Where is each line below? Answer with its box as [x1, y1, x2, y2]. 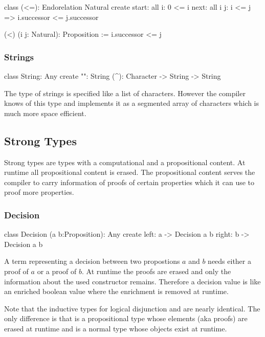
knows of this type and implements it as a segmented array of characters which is [4, 98, 259, 108]
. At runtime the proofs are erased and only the [82, 265, 231, 276]
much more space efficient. [4, 107, 86, 118]
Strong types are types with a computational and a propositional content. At [4, 156, 246, 167]
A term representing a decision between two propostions [4, 256, 180, 266]
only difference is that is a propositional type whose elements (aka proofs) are [4, 313, 248, 324]
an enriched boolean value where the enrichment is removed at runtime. [4, 286, 229, 297]
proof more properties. [4, 187, 74, 197]
